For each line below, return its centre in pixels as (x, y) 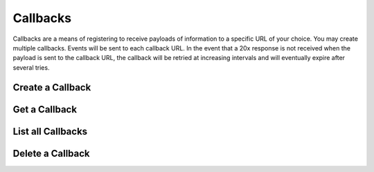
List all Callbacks (50, 131)
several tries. (31, 67)
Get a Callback (45, 109)
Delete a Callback (51, 153)
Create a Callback (52, 87)
